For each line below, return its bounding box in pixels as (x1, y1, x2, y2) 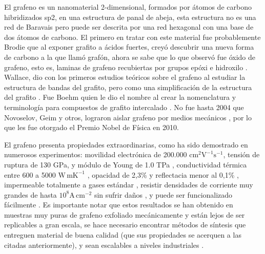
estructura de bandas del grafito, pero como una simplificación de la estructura (4, 81, 252, 92)
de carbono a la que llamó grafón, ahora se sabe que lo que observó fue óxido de (4, 51, 255, 62)
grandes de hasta (4, 189, 57, 200)
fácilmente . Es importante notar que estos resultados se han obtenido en (4, 199, 233, 210)
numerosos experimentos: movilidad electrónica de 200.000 (4, 149, 187, 160)
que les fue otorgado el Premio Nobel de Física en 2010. (4, 122, 179, 133)
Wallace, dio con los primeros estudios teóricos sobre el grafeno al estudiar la (4, 72, 246, 82)
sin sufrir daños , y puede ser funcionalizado (94, 189, 233, 200)
